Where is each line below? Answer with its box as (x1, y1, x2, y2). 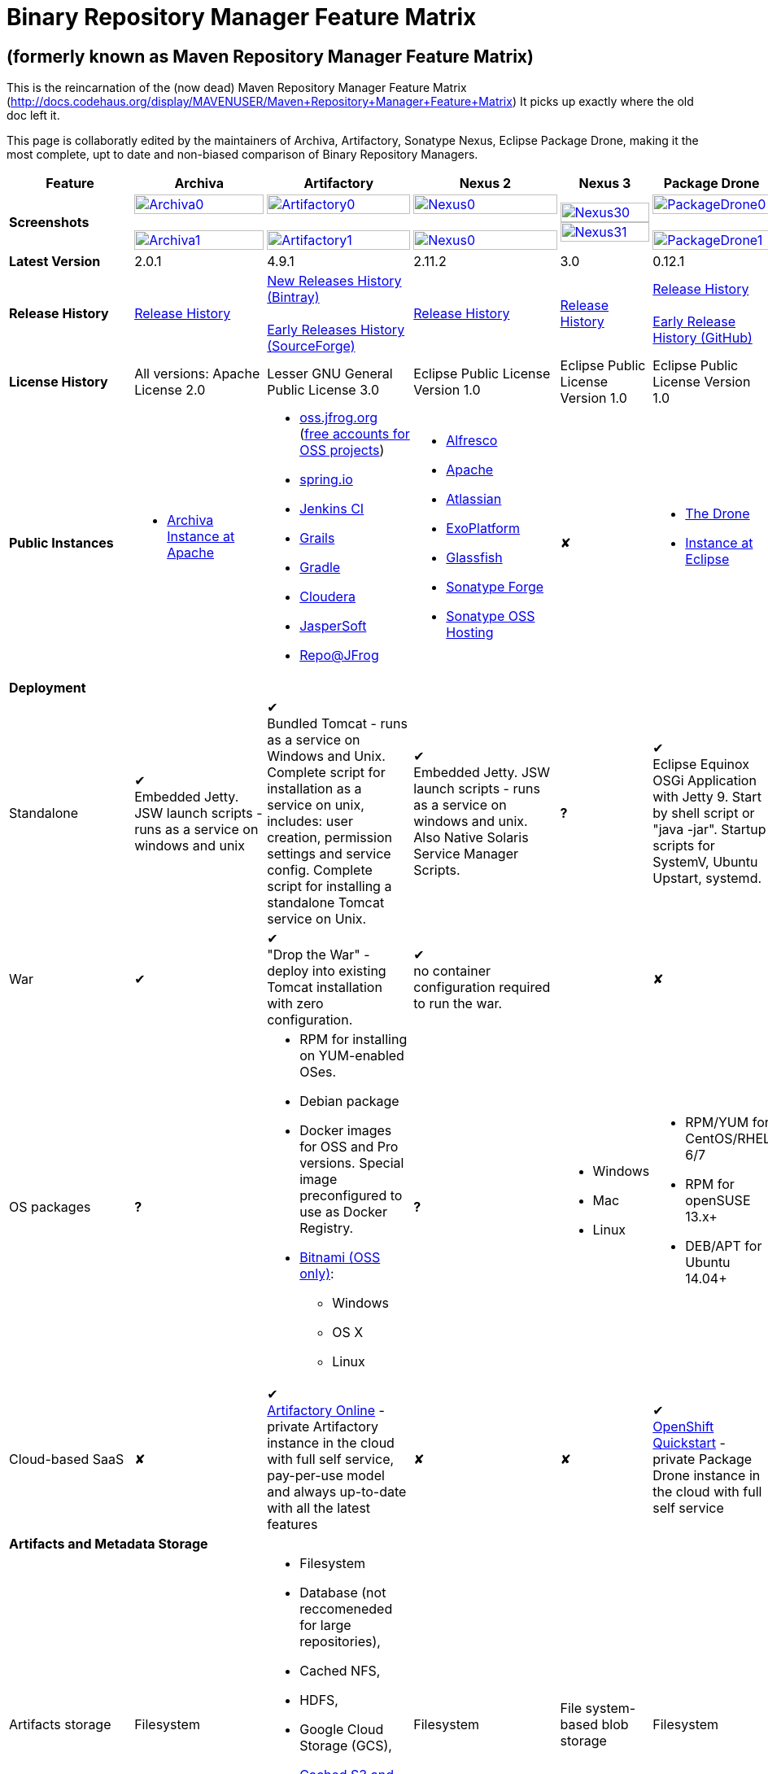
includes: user (267, 813, 353, 830)
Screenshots (9, 214, 89, 231)
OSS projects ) (299, 442, 385, 459)
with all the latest (267, 1500, 371, 1517)
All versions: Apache (134, 365, 260, 382)
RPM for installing (299, 1031, 408, 1048)
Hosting (446, 624, 494, 641)
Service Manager (413, 845, 519, 863)
